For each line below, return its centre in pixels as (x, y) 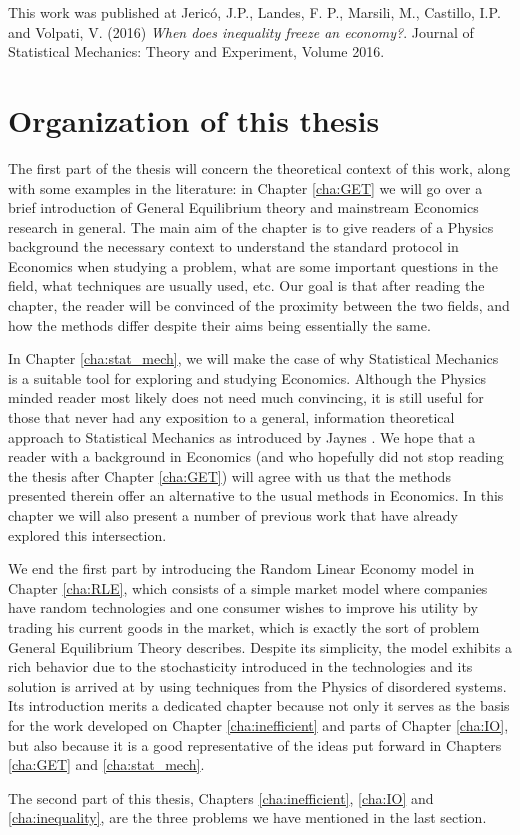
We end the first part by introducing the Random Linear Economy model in (241, 568)
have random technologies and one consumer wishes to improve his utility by (243, 607)
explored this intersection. (87, 534)
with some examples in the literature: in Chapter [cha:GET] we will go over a (245, 187)
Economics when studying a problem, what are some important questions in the (253, 265)
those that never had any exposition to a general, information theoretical (231, 417)
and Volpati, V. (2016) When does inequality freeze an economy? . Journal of (241, 31)
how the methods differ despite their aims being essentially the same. (219, 324)
